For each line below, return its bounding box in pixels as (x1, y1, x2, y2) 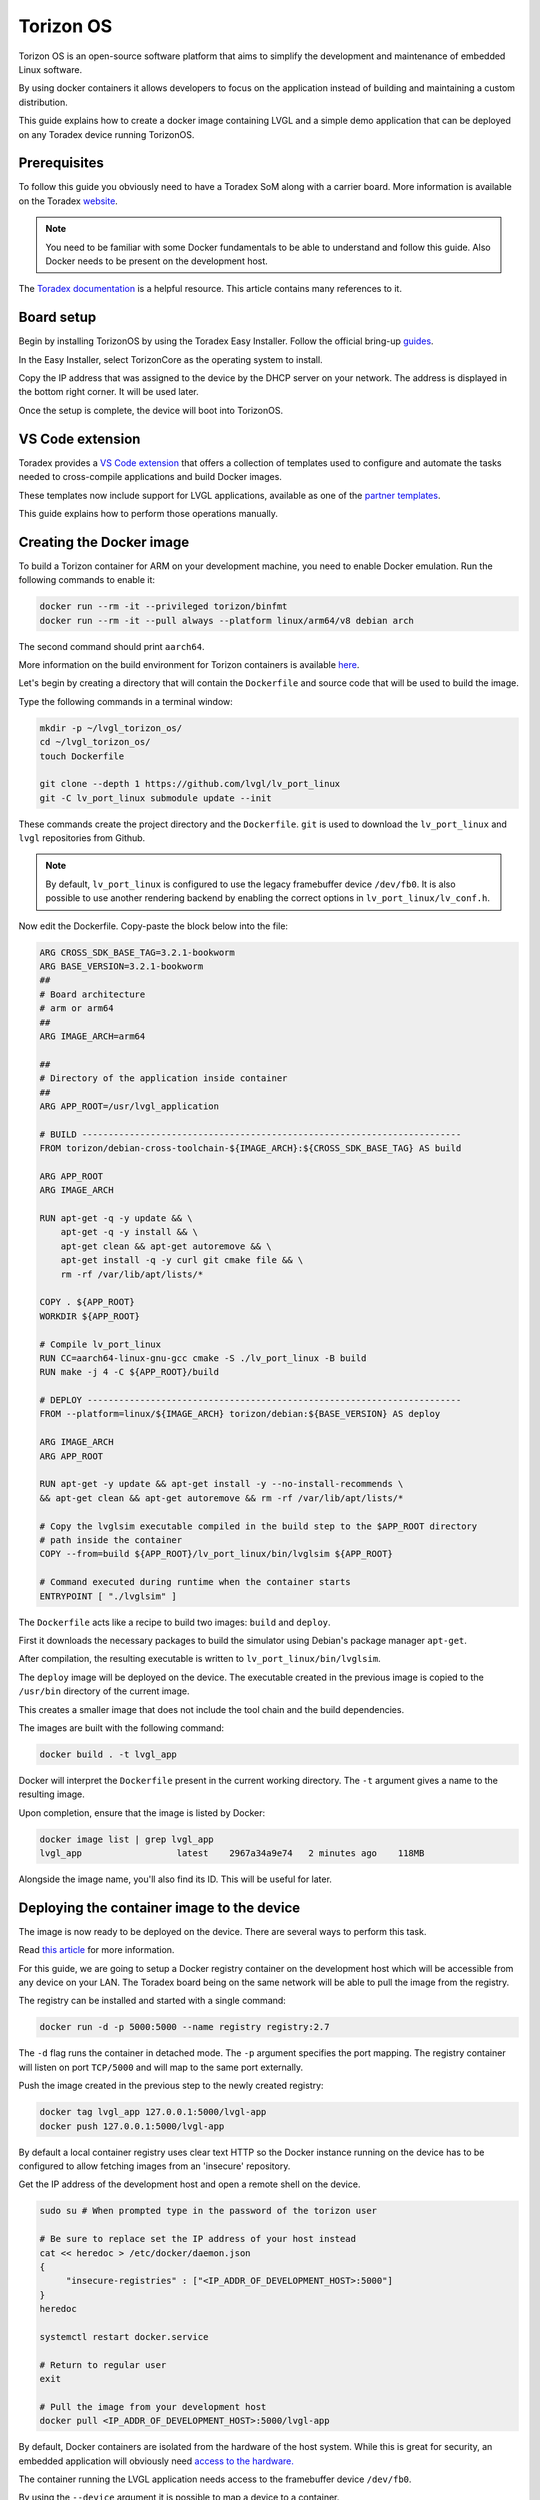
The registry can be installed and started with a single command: (18, 1995, 287, 2007)
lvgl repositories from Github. (18, 832, 146, 844)
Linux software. (18, 63, 83, 75)
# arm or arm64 (39, 1003, 114, 1014)
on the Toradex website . (18, 195, 119, 207)
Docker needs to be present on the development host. (45, 255, 269, 267)
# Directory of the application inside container (39, 1073, 288, 1084)
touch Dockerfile (39, 750, 125, 762)
